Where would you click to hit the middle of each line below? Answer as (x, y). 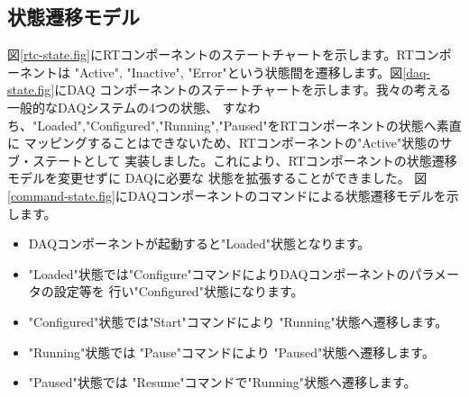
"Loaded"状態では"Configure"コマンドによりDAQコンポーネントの (219, 273)
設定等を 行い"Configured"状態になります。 (179, 291)
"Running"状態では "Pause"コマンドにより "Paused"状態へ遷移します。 (231, 352)
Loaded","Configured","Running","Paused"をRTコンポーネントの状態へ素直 (249, 125)
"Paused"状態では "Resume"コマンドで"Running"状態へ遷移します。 (222, 382)
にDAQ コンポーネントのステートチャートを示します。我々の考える (253, 90)
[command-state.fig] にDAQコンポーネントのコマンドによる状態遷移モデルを (227, 195)
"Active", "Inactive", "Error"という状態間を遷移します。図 (239, 72)
